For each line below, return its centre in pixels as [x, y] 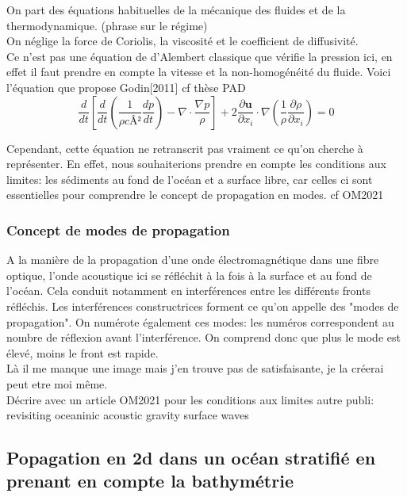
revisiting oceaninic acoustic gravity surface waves [128, 415]
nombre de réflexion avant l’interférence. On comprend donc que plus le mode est [203, 337]
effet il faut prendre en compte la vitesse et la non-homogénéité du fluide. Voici [199, 72]
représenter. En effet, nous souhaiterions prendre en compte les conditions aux [196, 164]
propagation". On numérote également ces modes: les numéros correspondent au [200, 321]
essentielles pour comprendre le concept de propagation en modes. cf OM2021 [195, 195]
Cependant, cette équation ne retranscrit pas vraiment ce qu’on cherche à [185, 148]
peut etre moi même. [57, 383]
